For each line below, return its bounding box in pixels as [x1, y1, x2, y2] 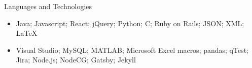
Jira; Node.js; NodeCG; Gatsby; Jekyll [16, 54, 136, 65]
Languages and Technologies [4, 1, 92, 11]
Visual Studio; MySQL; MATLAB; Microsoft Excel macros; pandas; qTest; [16, 44, 249, 55]
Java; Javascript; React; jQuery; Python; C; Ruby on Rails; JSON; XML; [16, 18, 244, 28]
